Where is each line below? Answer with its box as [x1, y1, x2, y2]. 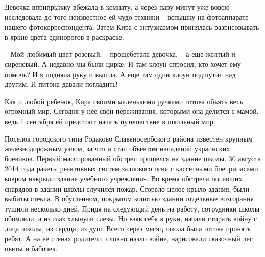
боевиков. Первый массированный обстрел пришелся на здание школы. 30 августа [5, 153, 261, 163]
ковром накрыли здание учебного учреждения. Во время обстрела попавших [5, 173, 243, 183]
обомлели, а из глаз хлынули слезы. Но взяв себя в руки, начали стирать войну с [5, 213, 257, 224]
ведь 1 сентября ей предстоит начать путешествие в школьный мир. [5, 115, 215, 126]
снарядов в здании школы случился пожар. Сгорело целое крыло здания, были [5, 183, 249, 194]
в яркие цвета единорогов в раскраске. [5, 31, 124, 42]
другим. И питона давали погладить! [5, 79, 118, 89]
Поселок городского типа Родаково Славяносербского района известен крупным [5, 133, 253, 144]
